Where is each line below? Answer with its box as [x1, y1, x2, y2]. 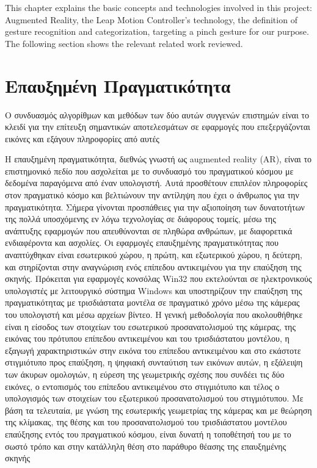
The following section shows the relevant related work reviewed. [5, 37, 243, 49]
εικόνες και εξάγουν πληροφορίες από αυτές [5, 132, 159, 145]
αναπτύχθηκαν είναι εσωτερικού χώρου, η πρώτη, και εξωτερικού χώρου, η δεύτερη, [5, 248, 302, 261]
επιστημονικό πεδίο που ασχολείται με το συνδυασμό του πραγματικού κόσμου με [5, 164, 294, 177]
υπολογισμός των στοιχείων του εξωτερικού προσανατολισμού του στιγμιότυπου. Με [5, 392, 304, 405]
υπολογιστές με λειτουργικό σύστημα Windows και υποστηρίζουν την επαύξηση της [5, 284, 302, 297]
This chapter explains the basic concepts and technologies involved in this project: [5, 1, 312, 13]
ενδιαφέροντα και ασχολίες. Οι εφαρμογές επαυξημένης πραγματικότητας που [5, 236, 279, 249]
